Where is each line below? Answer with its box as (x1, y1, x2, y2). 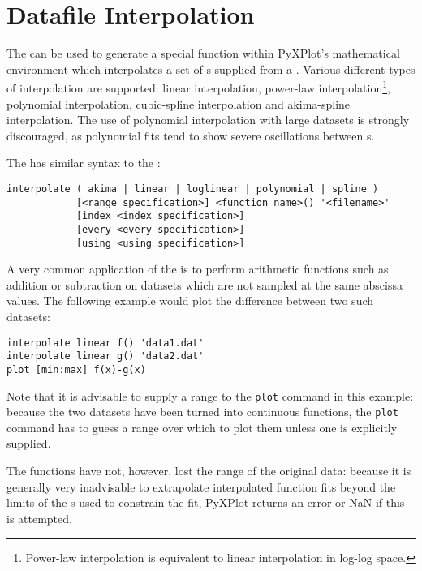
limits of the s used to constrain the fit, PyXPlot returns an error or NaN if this (6, 494, 405, 511)
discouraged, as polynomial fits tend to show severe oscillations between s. (6, 127, 375, 144)
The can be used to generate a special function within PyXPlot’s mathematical (6, 45, 400, 62)
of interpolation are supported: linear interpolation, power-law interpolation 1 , (6, 77, 390, 96)
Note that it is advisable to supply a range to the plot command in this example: (6, 387, 414, 404)
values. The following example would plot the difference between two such (6, 292, 374, 309)
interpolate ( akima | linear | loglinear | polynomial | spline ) (6, 182, 379, 195)
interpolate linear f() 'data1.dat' (6, 337, 205, 349)
